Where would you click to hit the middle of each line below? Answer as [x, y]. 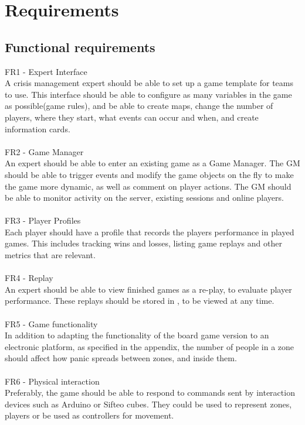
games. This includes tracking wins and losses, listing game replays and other [143, 243]
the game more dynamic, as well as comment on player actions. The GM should [148, 186]
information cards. [38, 128]
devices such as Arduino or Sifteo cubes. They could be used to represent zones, [148, 404]
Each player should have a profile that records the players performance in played [150, 232]
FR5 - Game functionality [51, 323]
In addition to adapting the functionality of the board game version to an [137, 335]
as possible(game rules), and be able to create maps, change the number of [139, 106]
